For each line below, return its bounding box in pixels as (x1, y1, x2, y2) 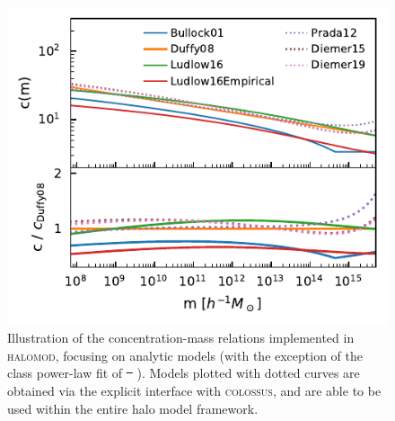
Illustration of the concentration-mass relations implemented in (7, 328, 355, 347)
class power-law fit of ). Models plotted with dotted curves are (7, 363, 360, 382)
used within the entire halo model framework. (7, 399, 259, 417)
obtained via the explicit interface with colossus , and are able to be (7, 381, 382, 399)
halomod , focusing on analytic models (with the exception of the (7, 345, 364, 364)
